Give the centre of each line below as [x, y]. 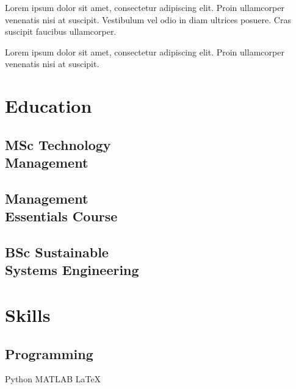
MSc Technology [58, 144]
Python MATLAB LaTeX [53, 379]
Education [49, 106]
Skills [28, 315]
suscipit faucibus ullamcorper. [61, 31]
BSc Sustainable [57, 252]
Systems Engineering [72, 270]
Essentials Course [61, 216]
